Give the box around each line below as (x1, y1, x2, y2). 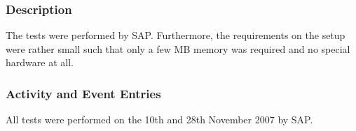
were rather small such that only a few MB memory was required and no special (6, 41, 350, 56)
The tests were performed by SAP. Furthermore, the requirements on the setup (6, 28, 345, 43)
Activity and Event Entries (6, 84, 161, 102)
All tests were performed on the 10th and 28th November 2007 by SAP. (6, 112, 313, 127)
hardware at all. (6, 55, 74, 70)
